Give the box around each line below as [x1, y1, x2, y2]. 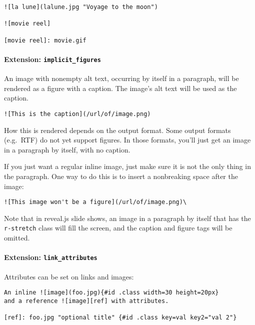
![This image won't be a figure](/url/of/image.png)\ [4, 198, 187, 206]
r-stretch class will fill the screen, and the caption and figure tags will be [4, 222, 232, 233]
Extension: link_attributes [4, 252, 97, 262]
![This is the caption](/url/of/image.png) [4, 110, 151, 117]
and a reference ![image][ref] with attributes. [4, 297, 169, 304]
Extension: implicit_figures [4, 53, 101, 64]
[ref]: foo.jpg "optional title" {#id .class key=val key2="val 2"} [4, 314, 237, 321]
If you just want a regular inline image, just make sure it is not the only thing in [4, 161, 251, 171]
